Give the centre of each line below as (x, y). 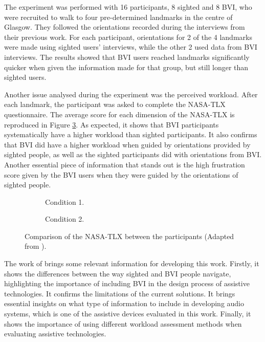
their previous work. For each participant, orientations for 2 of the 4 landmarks (128, 37)
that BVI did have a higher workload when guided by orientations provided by (127, 144)
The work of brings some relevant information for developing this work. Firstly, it (132, 263)
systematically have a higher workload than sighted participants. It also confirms (131, 134)
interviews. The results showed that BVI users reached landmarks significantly (127, 57)
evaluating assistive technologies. (55, 334)
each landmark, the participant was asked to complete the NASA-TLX (115, 104)
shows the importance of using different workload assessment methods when (123, 323)
